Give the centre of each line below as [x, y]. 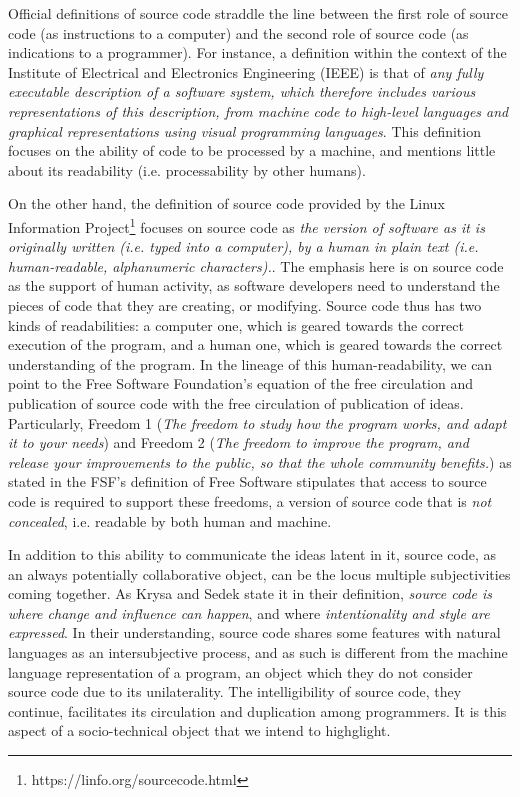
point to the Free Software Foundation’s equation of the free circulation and [241, 383]
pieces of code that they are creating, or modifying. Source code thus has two [245, 304]
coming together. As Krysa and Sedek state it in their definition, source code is [250, 593]
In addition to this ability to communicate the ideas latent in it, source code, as [252, 554]
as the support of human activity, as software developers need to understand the [254, 285]
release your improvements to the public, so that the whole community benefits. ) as [260, 461]
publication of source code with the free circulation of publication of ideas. [236, 402]
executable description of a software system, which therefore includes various [242, 91]
